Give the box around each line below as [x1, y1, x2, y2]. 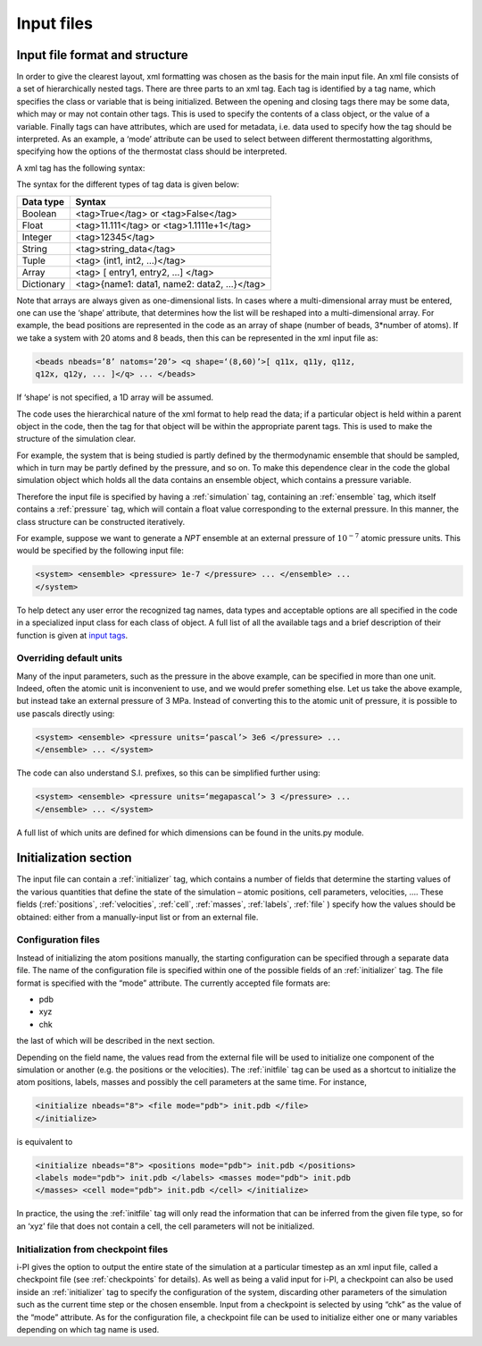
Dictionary [21, 277, 66, 290]
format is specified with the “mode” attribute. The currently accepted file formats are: [16, 978, 330, 988]
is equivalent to [16, 1136, 73, 1147]
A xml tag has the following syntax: [16, 162, 145, 174]
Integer [21, 231, 53, 243]
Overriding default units [16, 652, 123, 665]
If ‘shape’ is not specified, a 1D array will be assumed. [16, 392, 214, 402]
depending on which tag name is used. [16, 1324, 160, 1334]
